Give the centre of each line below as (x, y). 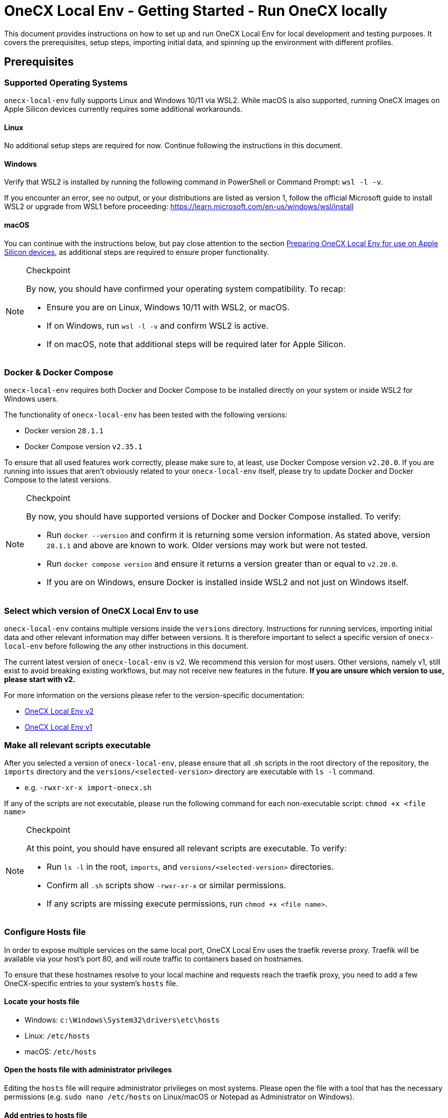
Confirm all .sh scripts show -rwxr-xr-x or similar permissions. (166, 885)
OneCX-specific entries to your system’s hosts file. (91, 983)
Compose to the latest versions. (58, 480)
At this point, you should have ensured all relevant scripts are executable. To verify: (187, 848)
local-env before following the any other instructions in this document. (126, 646)
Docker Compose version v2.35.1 (84, 447)
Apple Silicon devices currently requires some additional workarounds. (123, 109)
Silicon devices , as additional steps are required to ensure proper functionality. (137, 252)
